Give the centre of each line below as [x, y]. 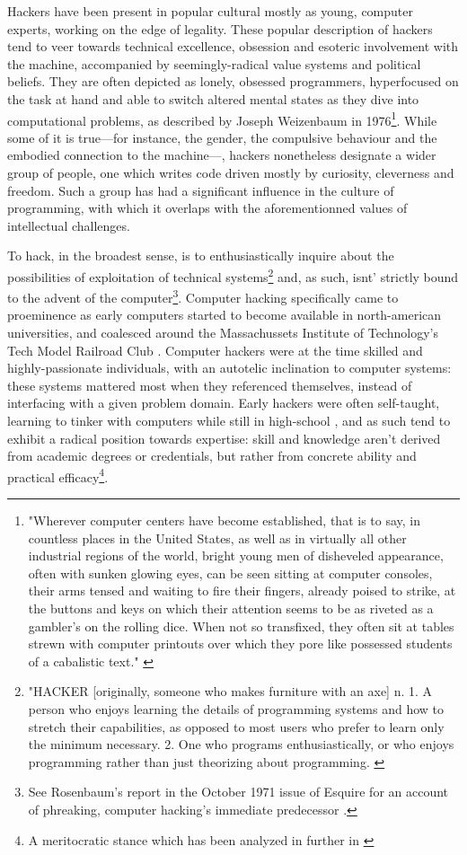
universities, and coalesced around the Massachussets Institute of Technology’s [223, 333]
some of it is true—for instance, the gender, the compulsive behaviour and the [222, 137]
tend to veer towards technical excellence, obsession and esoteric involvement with [233, 46]
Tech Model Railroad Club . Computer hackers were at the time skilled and [215, 350]
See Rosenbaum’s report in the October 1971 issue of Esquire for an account [238, 792]
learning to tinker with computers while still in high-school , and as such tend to [229, 421]
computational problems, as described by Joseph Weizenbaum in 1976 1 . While [222, 119]
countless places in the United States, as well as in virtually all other [217, 538]
